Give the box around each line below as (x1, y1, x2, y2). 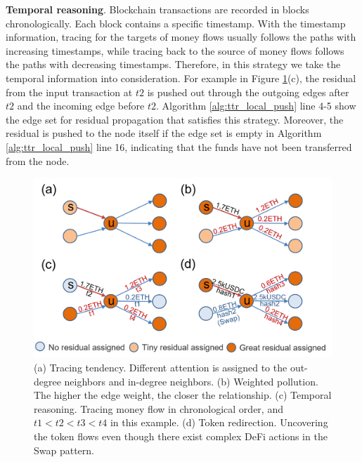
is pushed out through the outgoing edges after (147, 84, 349, 99)
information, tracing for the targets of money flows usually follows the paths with (6, 29, 356, 44)
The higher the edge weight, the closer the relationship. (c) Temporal (34, 388, 332, 402)
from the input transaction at (6, 84, 133, 99)
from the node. (6, 153, 70, 168)
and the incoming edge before (17, 98, 145, 113)
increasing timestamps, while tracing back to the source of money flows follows (6, 43, 344, 58)
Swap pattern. (34, 442, 95, 457)
